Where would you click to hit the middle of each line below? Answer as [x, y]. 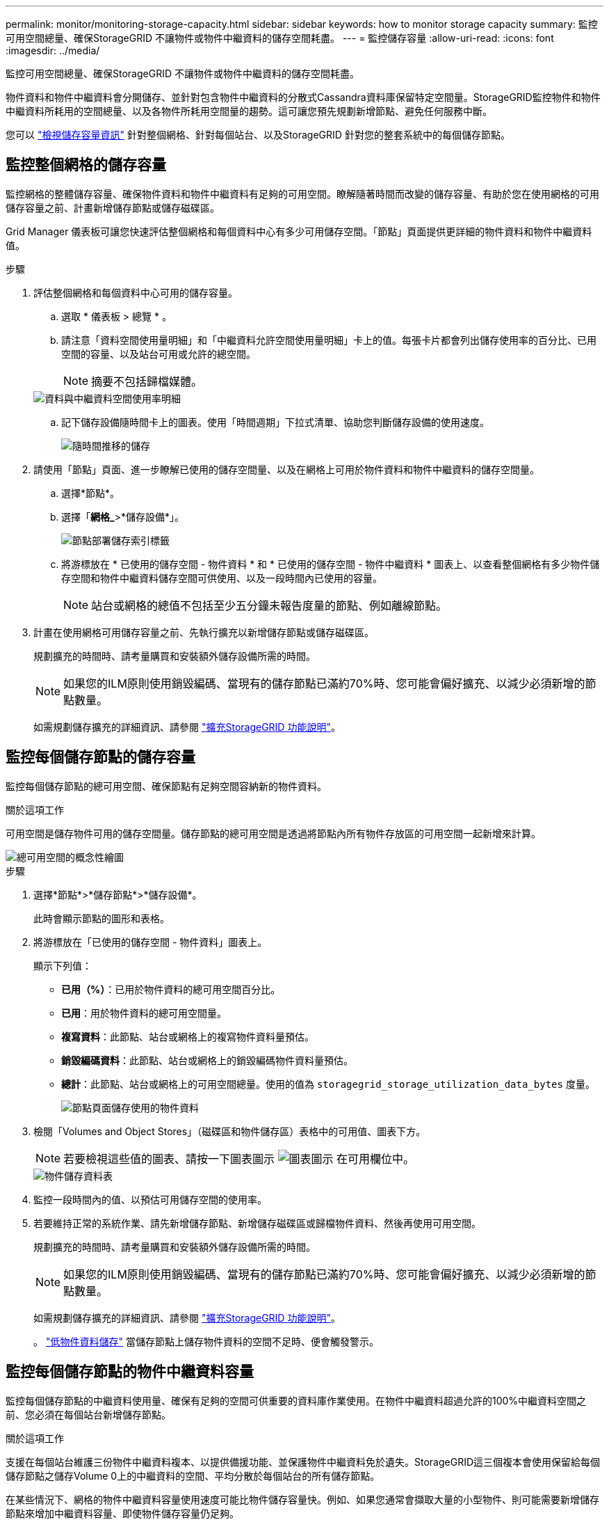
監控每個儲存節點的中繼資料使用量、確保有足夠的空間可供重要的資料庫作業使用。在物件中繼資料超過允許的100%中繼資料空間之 [296, 1400]
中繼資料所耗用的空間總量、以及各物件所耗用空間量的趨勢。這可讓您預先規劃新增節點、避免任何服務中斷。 [249, 111]
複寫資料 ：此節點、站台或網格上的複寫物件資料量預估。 [188, 1036]
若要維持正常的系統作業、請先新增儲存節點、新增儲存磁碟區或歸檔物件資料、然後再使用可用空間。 [257, 1223]
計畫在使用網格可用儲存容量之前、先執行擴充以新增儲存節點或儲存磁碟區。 [204, 632]
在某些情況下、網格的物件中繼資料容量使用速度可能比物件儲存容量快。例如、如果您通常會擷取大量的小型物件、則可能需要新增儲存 [302, 1499]
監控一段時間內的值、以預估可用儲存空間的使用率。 [150, 1199]
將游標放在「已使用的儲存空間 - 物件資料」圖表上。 [151, 942]
